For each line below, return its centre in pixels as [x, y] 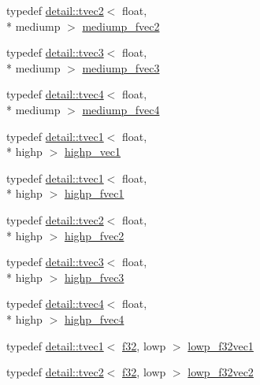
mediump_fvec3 [121, 67]
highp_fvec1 [94, 193]
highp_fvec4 [94, 318]
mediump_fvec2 [121, 26]
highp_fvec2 [94, 235]
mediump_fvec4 [121, 109]
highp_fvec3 [94, 277]
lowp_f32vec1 [221, 345]
